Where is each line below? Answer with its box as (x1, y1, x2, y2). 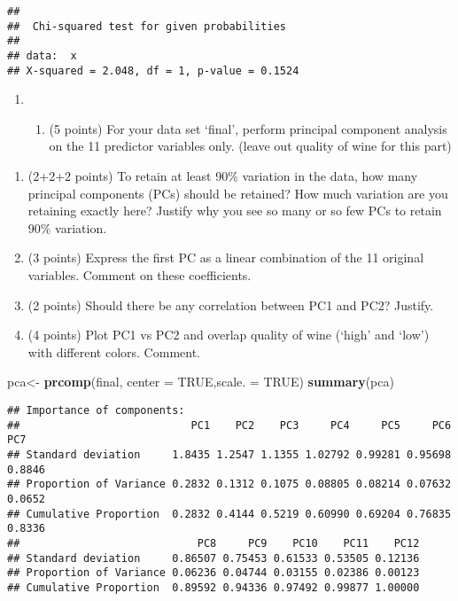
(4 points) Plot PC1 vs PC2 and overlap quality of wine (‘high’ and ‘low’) (27, 325, 430, 344)
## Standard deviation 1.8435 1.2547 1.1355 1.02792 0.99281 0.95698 (7, 448, 452, 461)
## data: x (7, 49, 77, 62)
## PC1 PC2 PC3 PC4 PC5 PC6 (7, 418, 452, 432)
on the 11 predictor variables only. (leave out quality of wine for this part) (49, 137, 452, 155)
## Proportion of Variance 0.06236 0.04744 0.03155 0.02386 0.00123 (7, 566, 420, 580)
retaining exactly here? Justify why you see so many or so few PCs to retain (27, 201, 442, 220)
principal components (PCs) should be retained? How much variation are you (27, 183, 448, 202)
